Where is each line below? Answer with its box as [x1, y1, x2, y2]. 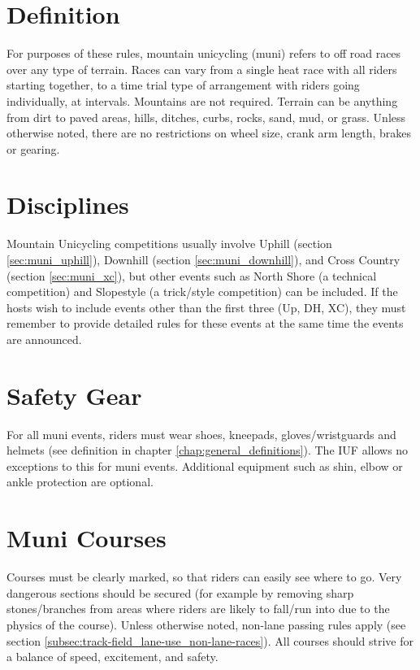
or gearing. [6, 140, 60, 157]
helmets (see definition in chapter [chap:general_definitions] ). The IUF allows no [6, 442, 409, 459]
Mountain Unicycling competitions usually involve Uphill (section [6, 235, 332, 252]
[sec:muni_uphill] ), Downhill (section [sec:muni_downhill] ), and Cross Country [6, 251, 401, 268]
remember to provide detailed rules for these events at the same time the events [6, 315, 404, 332]
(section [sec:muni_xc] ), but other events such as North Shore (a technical [6, 267, 377, 284]
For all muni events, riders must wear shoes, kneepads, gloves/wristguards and [6, 425, 396, 442]
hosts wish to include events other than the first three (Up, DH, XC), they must [6, 298, 406, 315]
